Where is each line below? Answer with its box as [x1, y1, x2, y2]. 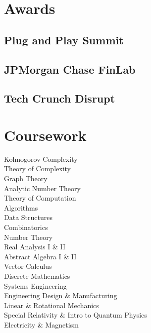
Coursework [4, 124, 87, 145]
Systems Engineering [4, 280, 67, 291]
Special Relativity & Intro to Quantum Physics [4, 310, 147, 320]
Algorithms [4, 202, 38, 213]
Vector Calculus [4, 261, 52, 271]
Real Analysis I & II [4, 241, 65, 252]
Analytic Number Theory [4, 183, 81, 193]
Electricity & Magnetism [4, 319, 79, 330]
